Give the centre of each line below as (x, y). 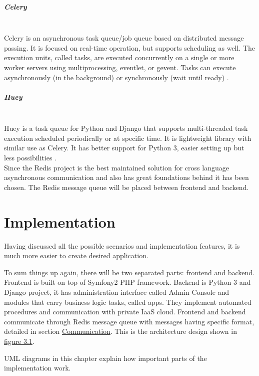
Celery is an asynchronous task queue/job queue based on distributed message (124, 38)
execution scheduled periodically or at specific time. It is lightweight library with (128, 138)
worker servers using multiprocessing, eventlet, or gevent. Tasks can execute (120, 67)
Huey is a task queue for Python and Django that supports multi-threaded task (126, 128)
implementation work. (37, 368)
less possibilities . (30, 158)
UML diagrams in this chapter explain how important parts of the (105, 358)
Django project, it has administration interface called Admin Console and (117, 292)
